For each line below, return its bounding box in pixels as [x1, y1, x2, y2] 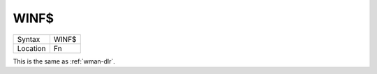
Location [17, 43, 46, 53]
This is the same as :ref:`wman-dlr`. [13, 57, 115, 66]
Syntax [17, 34, 40, 44]
